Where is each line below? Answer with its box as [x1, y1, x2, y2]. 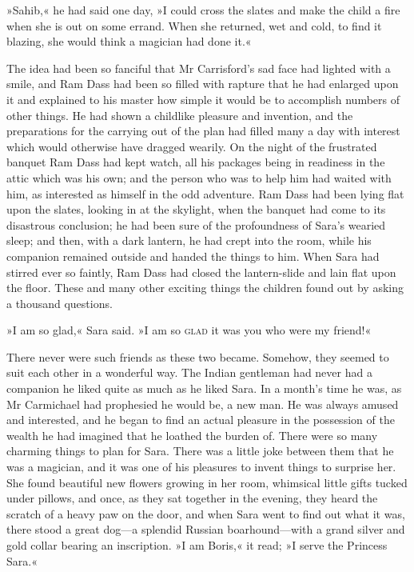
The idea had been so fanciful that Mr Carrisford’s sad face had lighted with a [6, 59, 391, 76]
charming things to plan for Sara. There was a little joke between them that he [6, 442, 394, 459]
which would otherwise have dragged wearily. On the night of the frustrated [6, 138, 377, 154]
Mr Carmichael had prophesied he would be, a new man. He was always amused [6, 395, 399, 412]
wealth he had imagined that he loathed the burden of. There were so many [6, 426, 378, 443]
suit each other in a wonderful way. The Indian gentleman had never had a [6, 364, 372, 381]
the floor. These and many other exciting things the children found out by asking [6, 279, 404, 296]
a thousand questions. [6, 294, 113, 311]
